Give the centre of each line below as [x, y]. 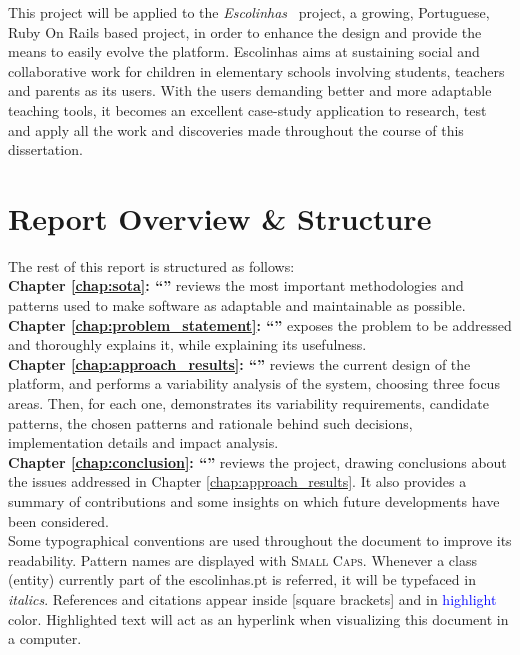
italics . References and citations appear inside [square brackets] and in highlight [252, 598]
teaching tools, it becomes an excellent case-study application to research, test [247, 109]
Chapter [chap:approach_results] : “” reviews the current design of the [239, 363]
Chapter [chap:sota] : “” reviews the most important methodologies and [236, 285]
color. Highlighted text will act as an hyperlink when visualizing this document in [258, 618]
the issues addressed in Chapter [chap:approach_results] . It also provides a [237, 481]
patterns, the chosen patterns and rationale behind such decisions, [210, 422]
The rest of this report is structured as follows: [151, 265]
